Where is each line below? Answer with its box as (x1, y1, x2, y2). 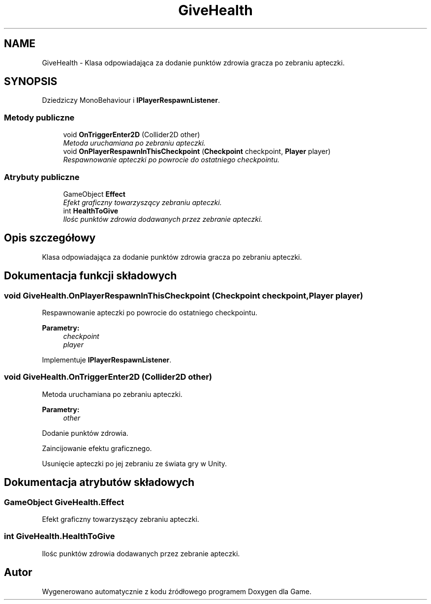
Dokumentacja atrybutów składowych (4, 476, 195, 489)
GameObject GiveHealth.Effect (4, 497, 124, 507)
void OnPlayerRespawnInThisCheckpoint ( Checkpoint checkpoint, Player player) (63, 147, 331, 156)
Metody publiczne (4, 112, 75, 122)
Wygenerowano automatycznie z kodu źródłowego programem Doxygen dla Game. (42, 587, 311, 596)
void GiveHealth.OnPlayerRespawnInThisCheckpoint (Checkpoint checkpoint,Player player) (4, 290, 363, 301)
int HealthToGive (63, 206, 119, 215)
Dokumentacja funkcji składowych (4, 270, 177, 282)
